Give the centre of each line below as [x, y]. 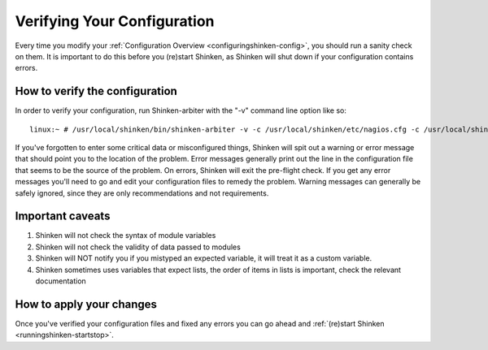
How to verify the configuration [96, 91]
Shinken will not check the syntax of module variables [126, 235]
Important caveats [63, 216]
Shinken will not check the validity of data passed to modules [138, 247]
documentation [61, 281]
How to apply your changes [86, 304]
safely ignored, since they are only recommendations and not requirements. [142, 193]
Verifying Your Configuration [115, 21]
